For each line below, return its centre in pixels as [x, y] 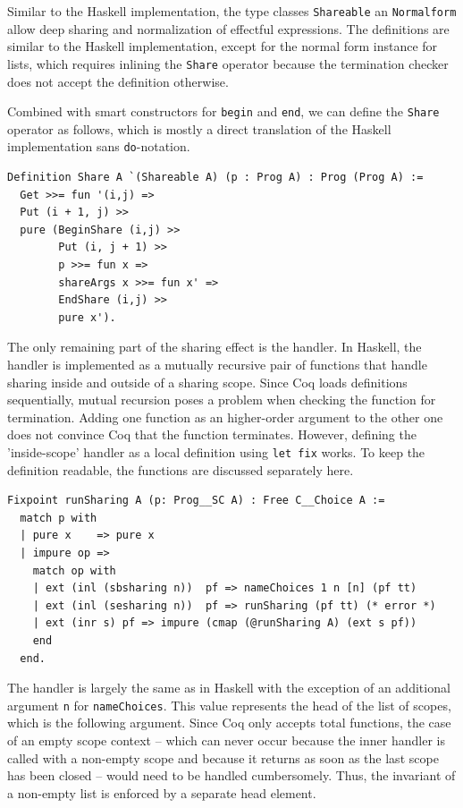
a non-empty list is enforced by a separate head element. [162, 792]
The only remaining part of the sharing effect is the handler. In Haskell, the [215, 347]
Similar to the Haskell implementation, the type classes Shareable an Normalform [232, 11]
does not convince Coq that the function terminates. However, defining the [212, 434]
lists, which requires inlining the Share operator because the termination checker [228, 63]
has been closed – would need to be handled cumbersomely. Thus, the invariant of [231, 775]
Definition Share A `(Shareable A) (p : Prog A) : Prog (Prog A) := [215, 177]
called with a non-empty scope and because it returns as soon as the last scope [223, 757]
